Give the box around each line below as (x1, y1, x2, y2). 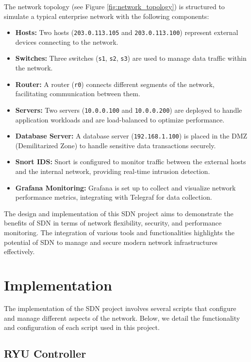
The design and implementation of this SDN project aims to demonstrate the (4, 208, 234, 218)
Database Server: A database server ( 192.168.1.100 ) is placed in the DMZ (15, 131, 248, 141)
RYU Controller (4, 346, 86, 361)
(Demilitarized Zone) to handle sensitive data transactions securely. (15, 140, 216, 150)
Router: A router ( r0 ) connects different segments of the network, (15, 79, 215, 89)
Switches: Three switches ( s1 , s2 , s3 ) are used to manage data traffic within (15, 53, 247, 63)
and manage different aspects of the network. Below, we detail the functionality (4, 312, 240, 323)
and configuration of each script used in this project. (4, 322, 160, 332)
